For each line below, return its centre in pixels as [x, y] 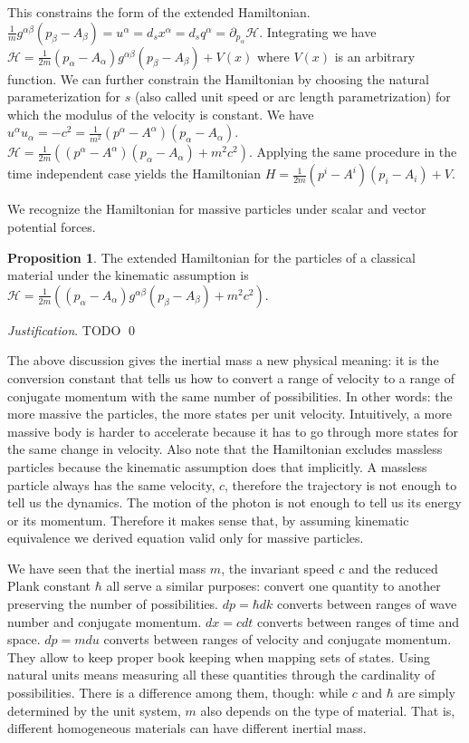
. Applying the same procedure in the [353, 152]
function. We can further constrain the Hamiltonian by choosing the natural [218, 78]
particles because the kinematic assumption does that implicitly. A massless [217, 466]
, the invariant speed [278, 568]
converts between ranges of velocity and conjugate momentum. [278, 639]
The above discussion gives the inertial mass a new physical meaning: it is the [223, 360]
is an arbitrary [375, 56]
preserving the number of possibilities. [113, 604]
